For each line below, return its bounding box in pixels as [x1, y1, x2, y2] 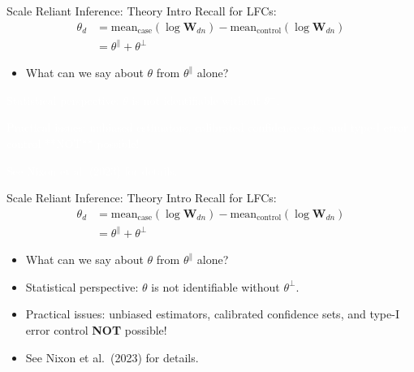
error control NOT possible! [25, 322, 167, 339]
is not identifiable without [151, 278, 280, 295]
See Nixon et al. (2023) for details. [25, 348, 199, 366]
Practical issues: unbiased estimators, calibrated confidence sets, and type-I [25, 305, 399, 322]
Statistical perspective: [25, 278, 139, 295]
